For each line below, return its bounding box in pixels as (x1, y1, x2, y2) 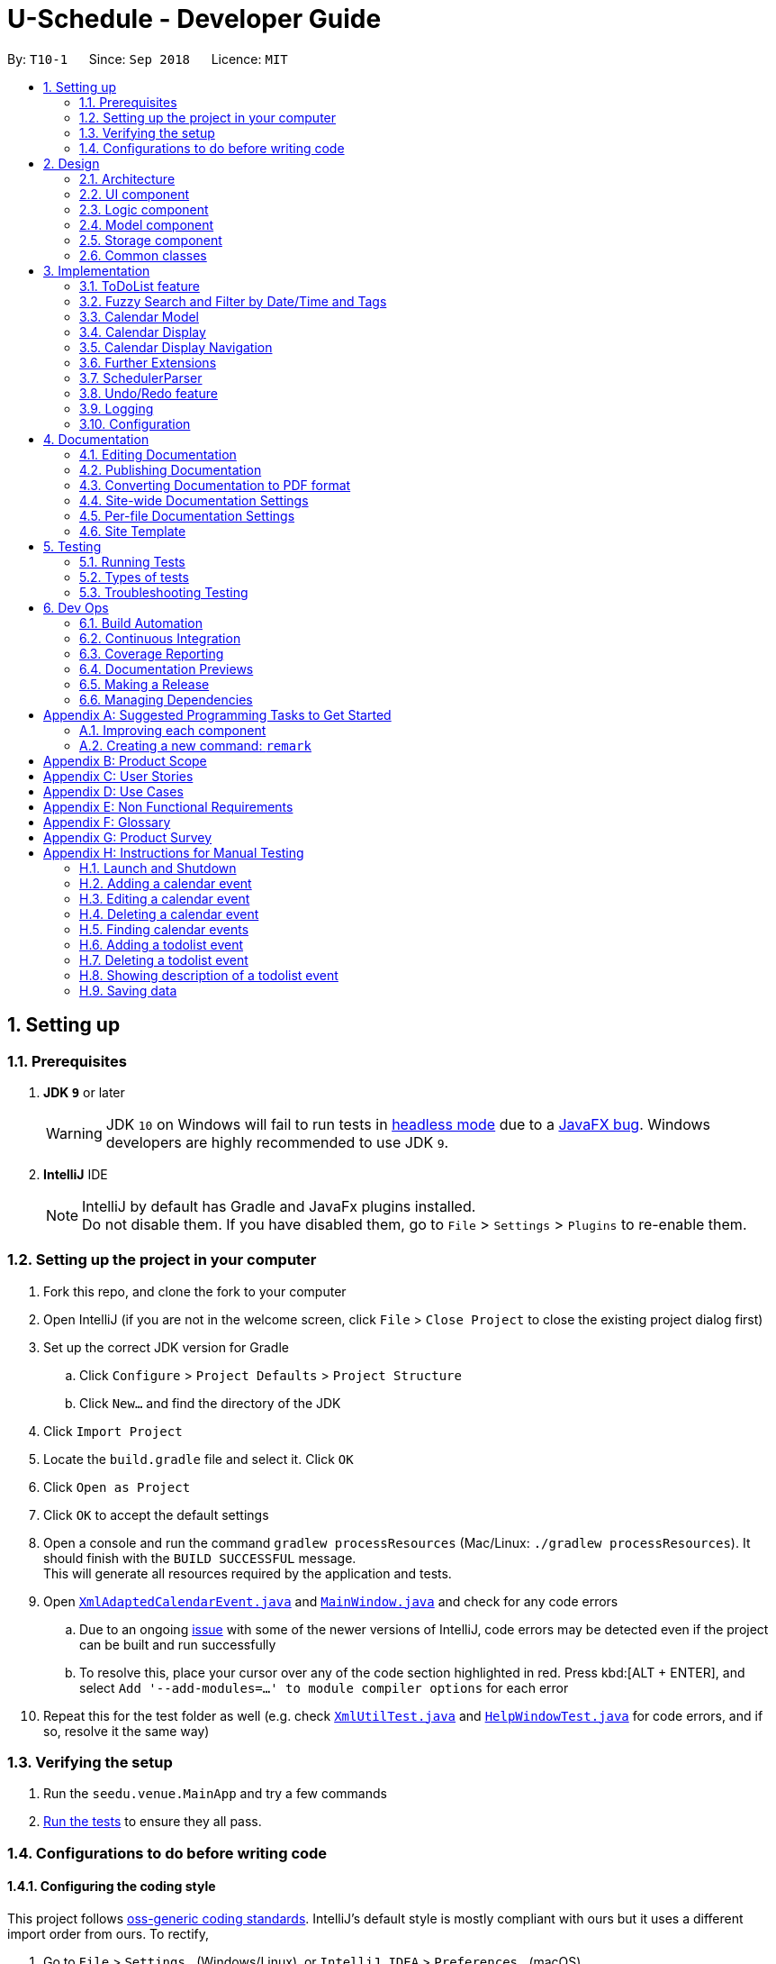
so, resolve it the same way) (43, 1723, 210, 1739)
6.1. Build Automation (79, 614, 203, 631)
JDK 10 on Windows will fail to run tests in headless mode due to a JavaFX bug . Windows (105, 1114, 710, 1133)
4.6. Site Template (79, 523, 186, 539)
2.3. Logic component (79, 201, 209, 217)
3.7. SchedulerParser (79, 369, 203, 386)
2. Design (43, 155, 100, 171)
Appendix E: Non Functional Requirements (43, 798, 293, 814)
